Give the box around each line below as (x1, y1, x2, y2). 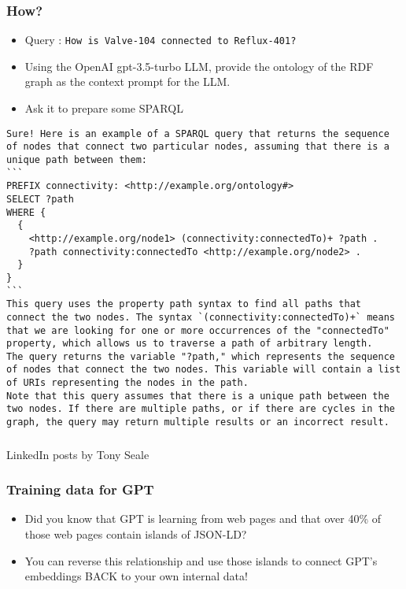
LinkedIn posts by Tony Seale (6, 446, 149, 462)
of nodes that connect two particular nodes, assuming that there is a (6, 141, 389, 153)
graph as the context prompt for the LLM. (24, 73, 231, 90)
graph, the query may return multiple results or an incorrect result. (6, 417, 389, 428)
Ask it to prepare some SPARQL (24, 100, 183, 117)
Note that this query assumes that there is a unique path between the (6, 390, 389, 402)
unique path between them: (6, 154, 147, 165)
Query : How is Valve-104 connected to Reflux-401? (24, 31, 297, 48)
